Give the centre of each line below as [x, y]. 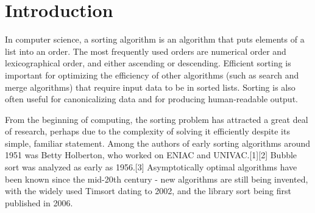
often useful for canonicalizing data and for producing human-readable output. [151, 99]
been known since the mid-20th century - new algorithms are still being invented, [157, 179]
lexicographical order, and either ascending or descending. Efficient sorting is [148, 63]
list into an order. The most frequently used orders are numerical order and [146, 51]
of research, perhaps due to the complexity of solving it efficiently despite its [147, 131]
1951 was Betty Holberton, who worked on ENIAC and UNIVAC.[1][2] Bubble [151, 155]
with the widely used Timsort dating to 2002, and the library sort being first [148, 191]
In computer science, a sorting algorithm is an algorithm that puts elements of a [155, 39]
